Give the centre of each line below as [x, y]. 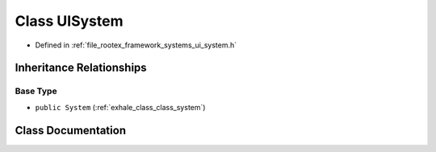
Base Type [36, 91]
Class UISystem [69, 21]
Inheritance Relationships [81, 68]
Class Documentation [71, 130]
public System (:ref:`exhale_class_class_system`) [120, 107]
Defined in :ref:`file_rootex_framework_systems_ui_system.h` [136, 45]
